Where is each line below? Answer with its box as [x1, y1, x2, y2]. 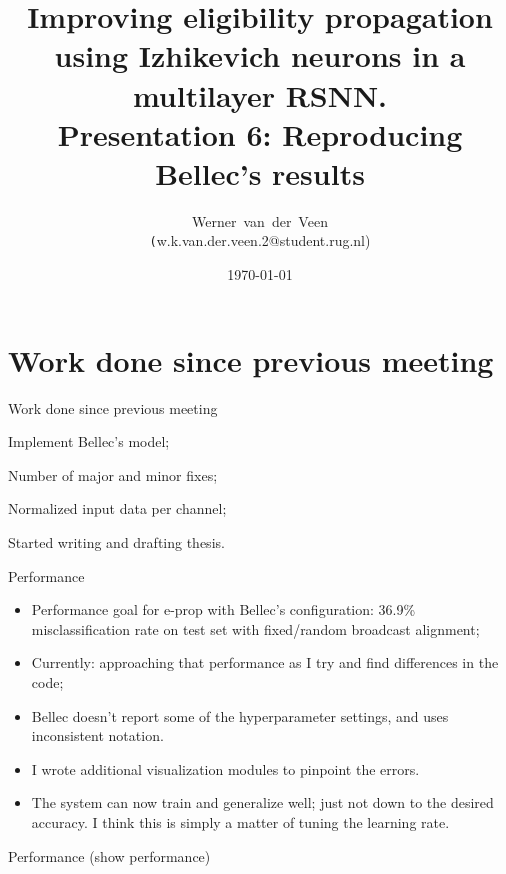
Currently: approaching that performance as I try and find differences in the [31, 652, 499, 673]
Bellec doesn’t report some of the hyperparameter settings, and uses [31, 705, 449, 726]
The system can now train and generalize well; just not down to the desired [31, 792, 494, 813]
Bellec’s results [155, 152, 365, 193]
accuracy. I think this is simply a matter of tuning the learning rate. [31, 811, 450, 832]
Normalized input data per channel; [8, 498, 227, 519]
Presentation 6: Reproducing [57, 113, 463, 154]
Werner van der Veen [192, 210, 328, 231]
